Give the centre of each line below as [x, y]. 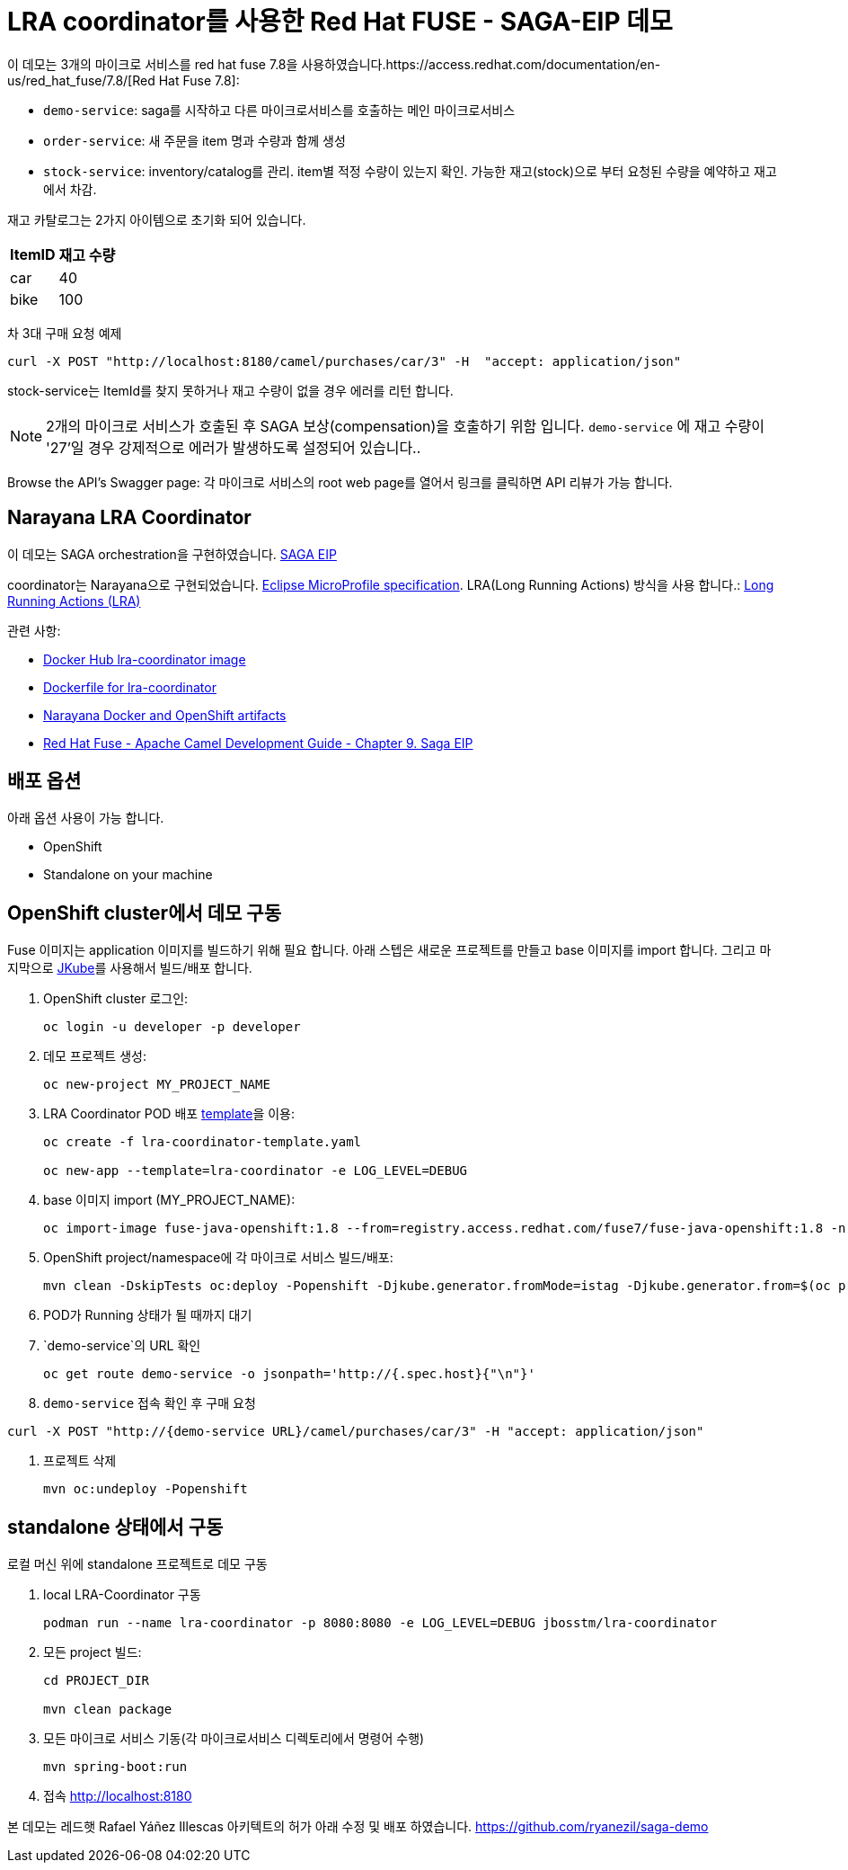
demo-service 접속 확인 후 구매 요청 [150, 1403]
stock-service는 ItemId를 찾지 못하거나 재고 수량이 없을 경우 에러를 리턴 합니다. [230, 390]
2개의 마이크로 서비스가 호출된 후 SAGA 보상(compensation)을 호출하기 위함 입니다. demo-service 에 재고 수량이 [405, 426]
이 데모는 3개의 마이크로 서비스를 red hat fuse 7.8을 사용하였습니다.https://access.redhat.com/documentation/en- [334, 64]
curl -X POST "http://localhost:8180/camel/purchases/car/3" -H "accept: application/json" [344, 361]
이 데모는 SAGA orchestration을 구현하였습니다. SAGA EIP [172, 554]
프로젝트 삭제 [80, 1461]
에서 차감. [70, 189]
